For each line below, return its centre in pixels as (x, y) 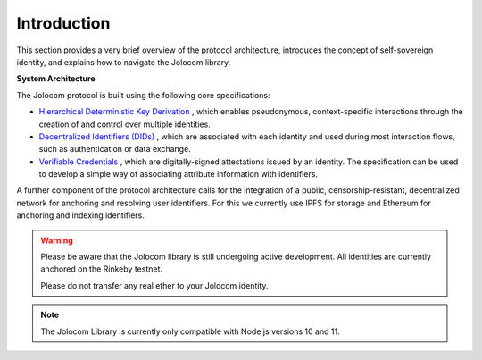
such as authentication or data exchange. (115, 149)
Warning (57, 240)
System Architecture (56, 79)
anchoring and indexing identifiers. (80, 215)
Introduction (63, 23)
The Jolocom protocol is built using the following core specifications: (144, 95)
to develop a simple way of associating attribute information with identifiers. (179, 174)
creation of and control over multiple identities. (125, 124)
